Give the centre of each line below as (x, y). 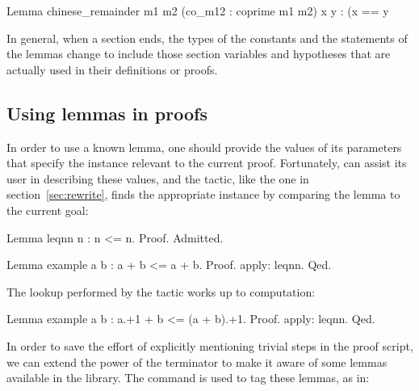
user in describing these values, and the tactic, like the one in (158, 178)
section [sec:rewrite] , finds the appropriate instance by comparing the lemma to (203, 194)
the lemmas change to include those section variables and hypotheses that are (199, 54)
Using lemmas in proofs (107, 113)
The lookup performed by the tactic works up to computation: (161, 291)
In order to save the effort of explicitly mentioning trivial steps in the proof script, (210, 345)
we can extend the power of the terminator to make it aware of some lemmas (197, 362)
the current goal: (48, 210)
